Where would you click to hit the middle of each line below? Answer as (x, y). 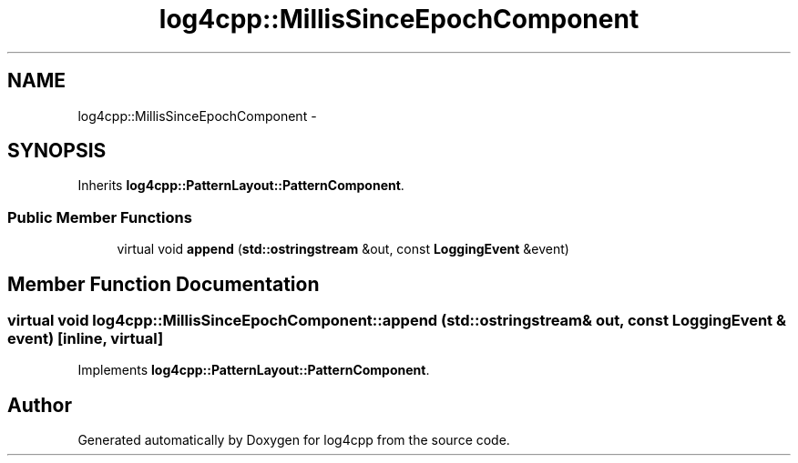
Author (40, 405)
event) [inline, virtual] (86, 339)
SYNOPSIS (57, 151)
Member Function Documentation (164, 284)
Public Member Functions (100, 217)
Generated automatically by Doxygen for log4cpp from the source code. (294, 440)
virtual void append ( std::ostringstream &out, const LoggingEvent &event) (343, 249)
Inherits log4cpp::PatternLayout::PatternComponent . (241, 186)
